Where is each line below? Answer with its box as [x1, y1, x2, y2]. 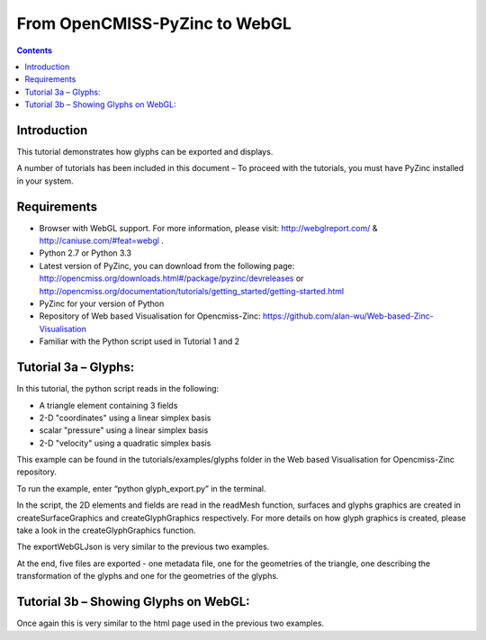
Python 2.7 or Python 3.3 [39, 248, 132, 258]
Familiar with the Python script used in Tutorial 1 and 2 [39, 336, 240, 347]
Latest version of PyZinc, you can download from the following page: [39, 260, 295, 271]
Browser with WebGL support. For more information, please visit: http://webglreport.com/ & [39, 222, 378, 233]
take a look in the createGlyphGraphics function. [16, 525, 197, 536]
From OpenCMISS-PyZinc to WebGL [16, 14, 292, 33]
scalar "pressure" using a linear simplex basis [39, 425, 209, 436]
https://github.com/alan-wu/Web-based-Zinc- [262, 311, 434, 321]
